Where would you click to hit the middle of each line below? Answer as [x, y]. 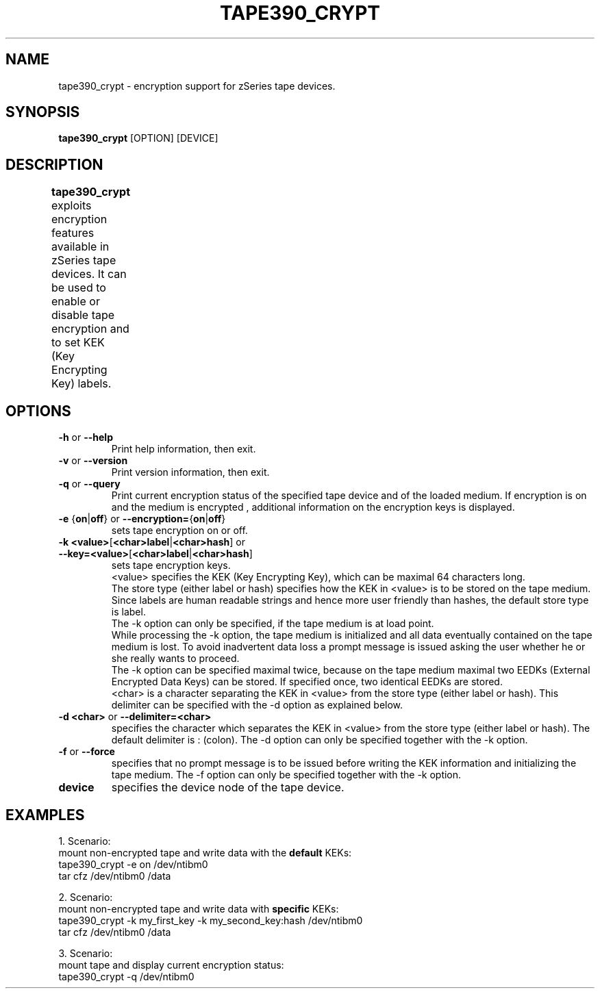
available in [80, 247]
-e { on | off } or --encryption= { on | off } [142, 519]
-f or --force [87, 752]
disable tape [83, 315]
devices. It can [89, 274]
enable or [76, 302]
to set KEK [78, 343]
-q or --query [89, 484]
